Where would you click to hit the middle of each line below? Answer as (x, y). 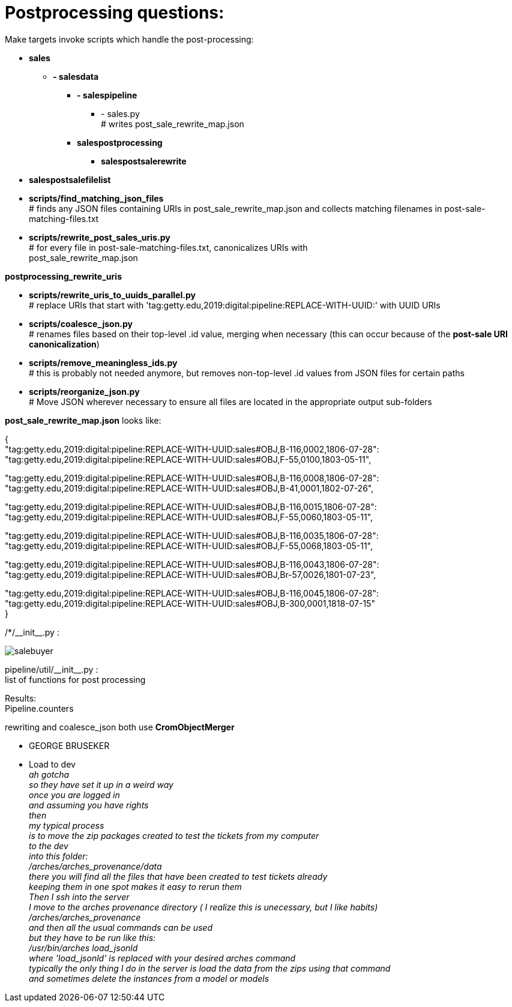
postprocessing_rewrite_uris (63, 276)
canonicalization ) (64, 344)
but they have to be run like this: (92, 937)
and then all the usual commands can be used (121, 927)
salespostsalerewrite (144, 161)
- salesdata (76, 76)
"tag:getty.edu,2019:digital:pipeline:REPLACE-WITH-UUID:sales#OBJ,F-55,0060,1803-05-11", (189, 517)
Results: (21, 698)
